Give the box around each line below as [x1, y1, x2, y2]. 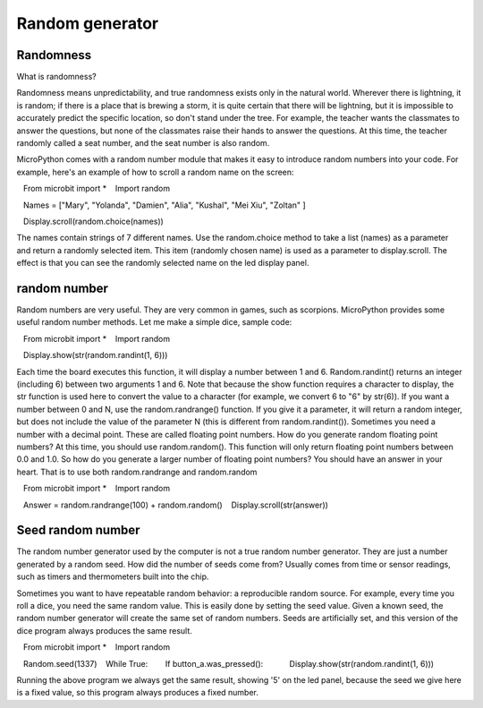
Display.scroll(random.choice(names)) [22, 216, 165, 226]
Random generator [16, 13, 159, 33]
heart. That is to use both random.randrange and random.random [16, 466, 258, 477]
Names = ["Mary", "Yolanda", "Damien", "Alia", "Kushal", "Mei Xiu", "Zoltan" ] [22, 200, 306, 210]
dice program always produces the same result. [16, 625, 192, 635]
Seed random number [16, 523, 140, 538]
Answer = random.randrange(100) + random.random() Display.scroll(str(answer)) [22, 499, 328, 510]
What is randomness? [16, 72, 97, 82]
